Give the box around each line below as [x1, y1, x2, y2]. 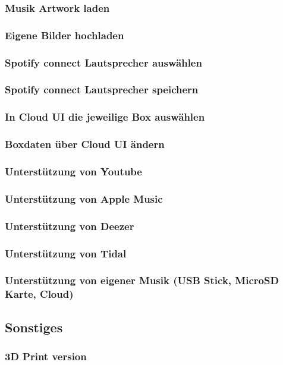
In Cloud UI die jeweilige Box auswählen [5, 109, 205, 124]
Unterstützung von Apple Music [5, 191, 163, 206]
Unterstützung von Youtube [5, 163, 142, 178]
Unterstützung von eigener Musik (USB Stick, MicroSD [5, 273, 279, 288]
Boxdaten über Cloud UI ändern [5, 137, 165, 152]
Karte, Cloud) [5, 287, 74, 301]
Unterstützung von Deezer [5, 218, 134, 233]
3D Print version [5, 348, 87, 363]
